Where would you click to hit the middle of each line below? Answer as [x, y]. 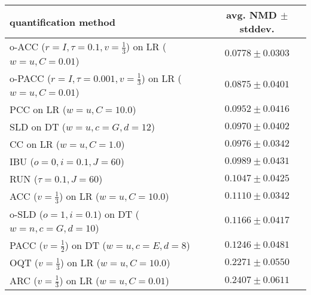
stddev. [257, 28]
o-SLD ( [27, 214]
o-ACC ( [28, 46]
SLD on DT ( [38, 127]
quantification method [63, 22]
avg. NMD [251, 15]
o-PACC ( [31, 78]
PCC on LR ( [38, 110]
